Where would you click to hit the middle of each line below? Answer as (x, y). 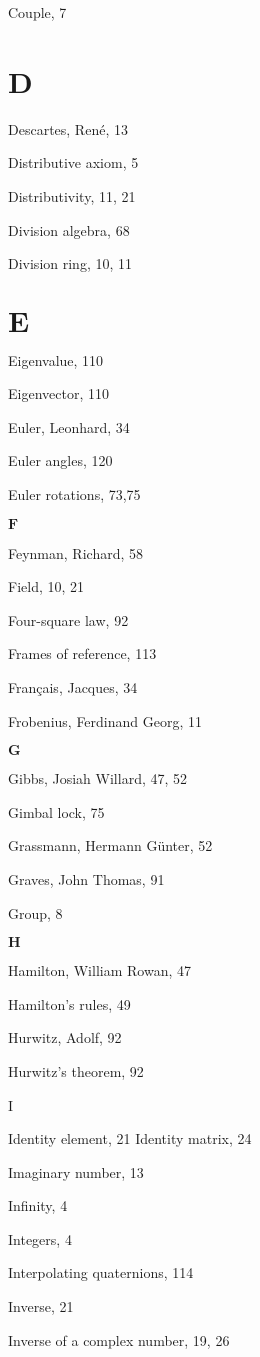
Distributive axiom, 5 (73, 162)
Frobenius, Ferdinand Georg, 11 (105, 720)
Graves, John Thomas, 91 (86, 878)
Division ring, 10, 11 (70, 263)
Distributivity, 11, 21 (72, 195)
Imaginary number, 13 (76, 1171)
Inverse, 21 (41, 1306)
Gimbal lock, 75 (56, 811)
